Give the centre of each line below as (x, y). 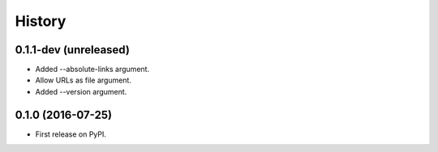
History (41, 21)
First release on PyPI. (71, 134)
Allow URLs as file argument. (83, 80)
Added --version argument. (81, 91)
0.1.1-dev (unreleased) (72, 50)
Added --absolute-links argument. (92, 70)
